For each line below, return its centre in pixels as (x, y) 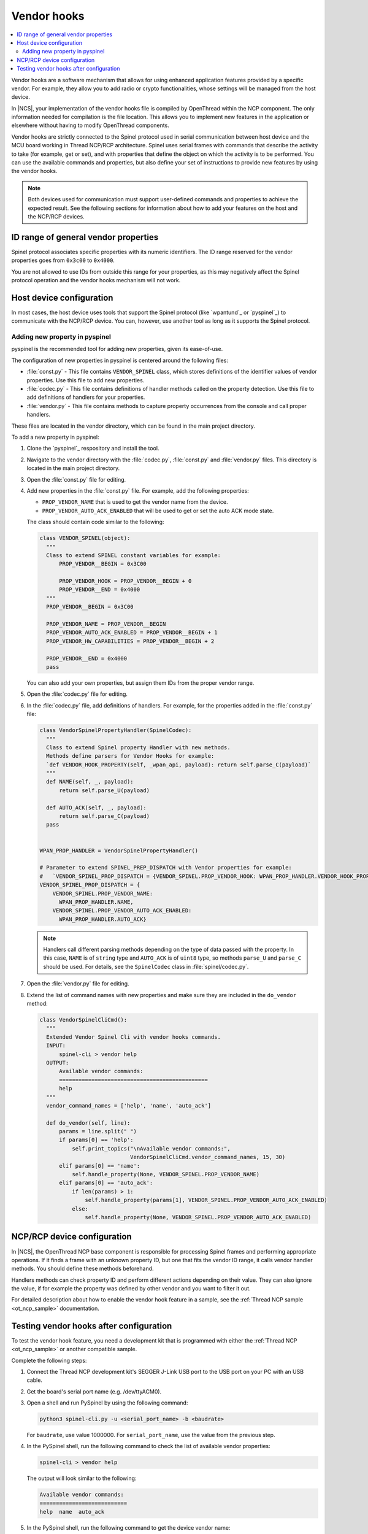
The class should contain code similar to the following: (95, 522)
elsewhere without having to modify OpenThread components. (90, 125)
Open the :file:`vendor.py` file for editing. (78, 984)
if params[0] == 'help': (97, 1140)
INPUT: (56, 1046)
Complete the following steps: (49, 1360)
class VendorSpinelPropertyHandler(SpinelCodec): (116, 730)
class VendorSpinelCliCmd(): (83, 1020)
